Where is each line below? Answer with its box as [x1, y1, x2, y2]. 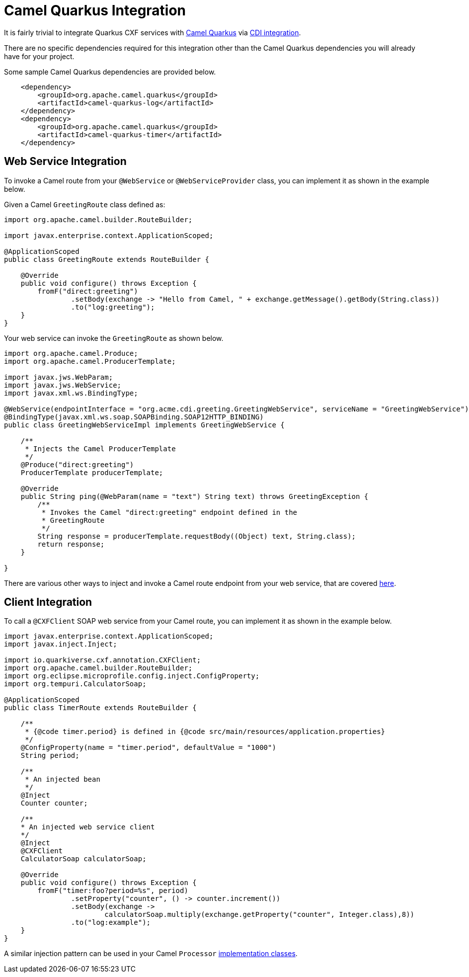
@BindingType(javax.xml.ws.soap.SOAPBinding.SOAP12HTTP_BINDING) [4, 412, 264, 421]
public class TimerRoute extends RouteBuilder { [4, 704, 197, 712]
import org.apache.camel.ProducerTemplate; [4, 357, 176, 365]
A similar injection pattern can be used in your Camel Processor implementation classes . [4, 949, 298, 958]
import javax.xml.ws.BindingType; [4, 389, 138, 397]
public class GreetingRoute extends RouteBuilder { [4, 255, 210, 263]
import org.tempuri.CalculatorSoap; [4, 680, 147, 688]
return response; [37, 540, 105, 548]
